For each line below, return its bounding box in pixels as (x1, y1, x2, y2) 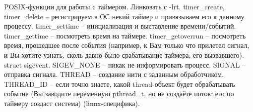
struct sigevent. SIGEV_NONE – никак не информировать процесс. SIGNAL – (4, 59, 246, 70)
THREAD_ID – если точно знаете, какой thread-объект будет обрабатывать (4, 78, 235, 89)
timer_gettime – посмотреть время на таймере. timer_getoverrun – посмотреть (4, 30, 246, 40)
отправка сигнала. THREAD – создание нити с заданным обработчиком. (4, 69, 224, 79)
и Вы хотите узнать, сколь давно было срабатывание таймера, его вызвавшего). (4, 49, 244, 60)
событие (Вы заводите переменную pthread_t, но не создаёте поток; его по (4, 88, 234, 99)
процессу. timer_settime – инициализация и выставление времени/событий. (4, 21, 236, 31)
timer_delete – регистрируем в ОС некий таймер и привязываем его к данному (4, 11, 245, 21)
